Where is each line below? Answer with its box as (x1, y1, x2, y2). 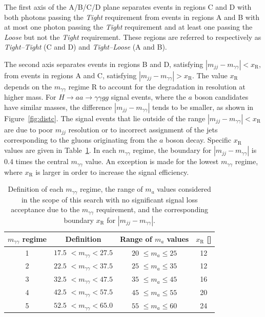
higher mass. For (4, 92, 56, 102)
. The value (192, 70, 228, 80)
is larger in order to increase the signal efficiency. (35, 166, 189, 177)
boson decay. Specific (165, 134, 232, 145)
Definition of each (8, 184, 64, 194)
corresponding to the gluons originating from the (4, 134, 157, 145)
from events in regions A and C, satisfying (4, 70, 137, 80)
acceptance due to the (11, 204, 80, 215)
